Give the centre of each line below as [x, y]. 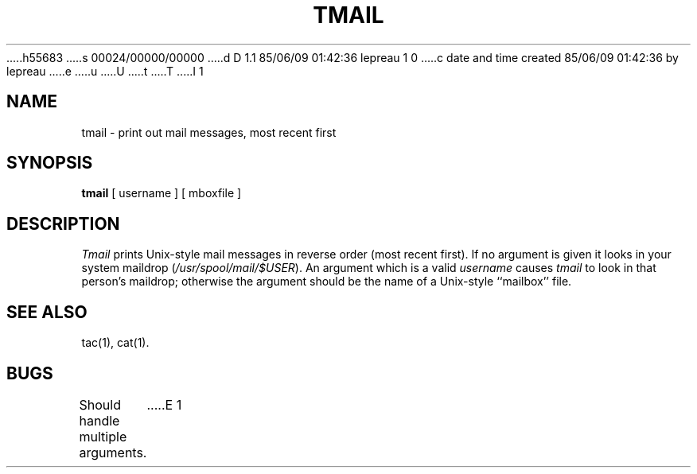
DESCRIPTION [63, 223]
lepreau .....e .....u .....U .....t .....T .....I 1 [105, 71]
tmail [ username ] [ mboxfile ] [162, 193]
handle [99, 420]
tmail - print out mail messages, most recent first [209, 132]
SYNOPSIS [50, 163]
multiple [103, 436]
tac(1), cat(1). [115, 343]
